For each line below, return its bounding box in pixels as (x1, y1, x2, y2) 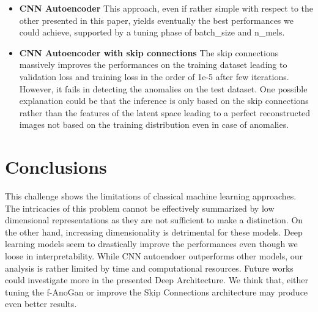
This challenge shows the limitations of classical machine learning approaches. (5, 190, 297, 202)
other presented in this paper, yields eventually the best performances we (19, 13, 294, 26)
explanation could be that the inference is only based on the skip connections (19, 94, 309, 107)
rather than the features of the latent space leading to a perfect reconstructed (19, 106, 311, 119)
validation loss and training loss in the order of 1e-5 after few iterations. (19, 70, 289, 83)
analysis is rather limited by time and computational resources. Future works (5, 261, 294, 274)
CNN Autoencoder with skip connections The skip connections (19, 46, 279, 59)
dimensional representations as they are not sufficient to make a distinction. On (5, 214, 303, 226)
